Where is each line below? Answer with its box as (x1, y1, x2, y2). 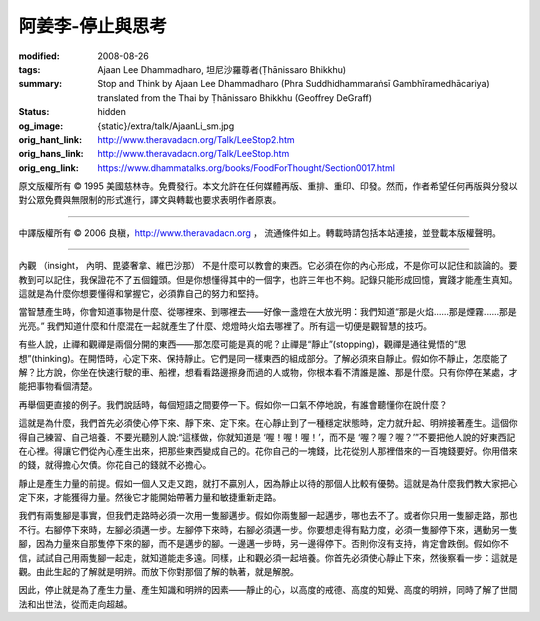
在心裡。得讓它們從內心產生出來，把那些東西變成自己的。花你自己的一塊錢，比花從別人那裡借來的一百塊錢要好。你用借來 (18, 445, 518, 457)
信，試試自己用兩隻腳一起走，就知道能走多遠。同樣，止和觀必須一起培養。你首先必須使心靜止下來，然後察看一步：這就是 (18, 551, 518, 564)
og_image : (18, 120, 64, 132)
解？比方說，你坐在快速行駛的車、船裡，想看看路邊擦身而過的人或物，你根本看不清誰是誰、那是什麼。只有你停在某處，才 (18, 366, 518, 378)
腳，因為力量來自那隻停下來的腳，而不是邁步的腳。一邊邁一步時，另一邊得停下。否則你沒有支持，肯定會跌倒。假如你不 (18, 538, 509, 550)
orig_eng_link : (18, 161, 79, 174)
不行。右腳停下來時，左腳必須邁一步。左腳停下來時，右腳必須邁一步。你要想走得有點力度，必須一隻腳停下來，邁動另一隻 (18, 523, 518, 535)
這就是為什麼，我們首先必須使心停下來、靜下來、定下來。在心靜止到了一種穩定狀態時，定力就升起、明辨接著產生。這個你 (18, 417, 518, 429)
